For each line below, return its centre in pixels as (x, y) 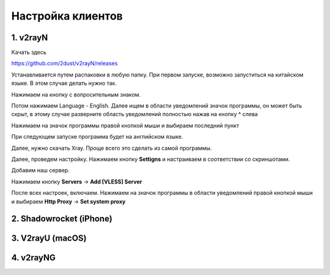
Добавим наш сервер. (40, 170)
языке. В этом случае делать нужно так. (64, 83)
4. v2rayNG (34, 258)
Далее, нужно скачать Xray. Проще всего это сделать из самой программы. (112, 148)
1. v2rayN (30, 38)
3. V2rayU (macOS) (49, 238)
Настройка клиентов (67, 16)
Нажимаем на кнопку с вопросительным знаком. (76, 94)
